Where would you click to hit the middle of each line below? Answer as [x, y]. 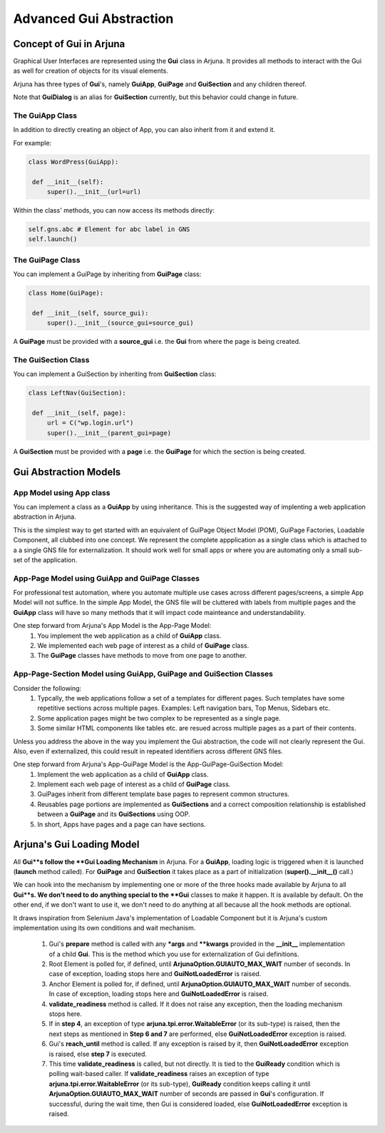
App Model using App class [62, 492]
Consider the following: [47, 688]
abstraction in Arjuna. [45, 517]
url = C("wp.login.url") [90, 423]
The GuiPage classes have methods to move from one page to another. [142, 656]
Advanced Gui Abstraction [93, 19]
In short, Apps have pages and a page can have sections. [122, 824]
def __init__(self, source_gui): [91, 313]
